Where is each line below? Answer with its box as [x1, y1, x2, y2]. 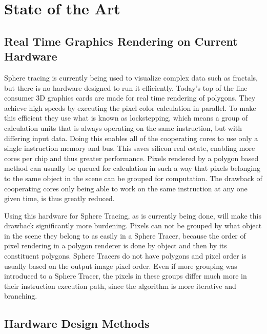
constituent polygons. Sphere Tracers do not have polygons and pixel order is [4, 250, 247, 261]
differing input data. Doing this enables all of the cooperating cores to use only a [4, 132, 258, 143]
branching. [4, 290, 37, 301]
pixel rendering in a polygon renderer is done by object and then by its [4, 240, 227, 251]
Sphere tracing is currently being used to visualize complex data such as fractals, [4, 72, 258, 83]
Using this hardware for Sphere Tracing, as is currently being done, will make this [4, 210, 261, 221]
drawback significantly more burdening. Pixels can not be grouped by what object [4, 220, 262, 231]
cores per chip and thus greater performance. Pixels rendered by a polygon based [4, 152, 259, 163]
